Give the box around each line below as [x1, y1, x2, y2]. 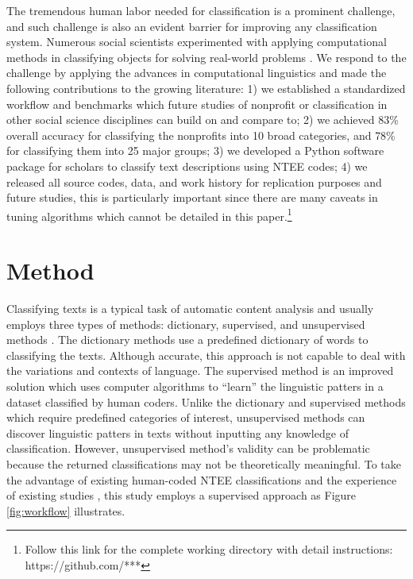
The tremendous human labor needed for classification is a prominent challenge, [6, 2, 396, 18]
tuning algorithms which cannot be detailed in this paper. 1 [6, 205, 292, 224]
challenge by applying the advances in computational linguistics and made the [6, 64, 387, 81]
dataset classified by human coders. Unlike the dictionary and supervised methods [6, 393, 406, 410]
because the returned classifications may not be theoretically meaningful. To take [6, 456, 402, 473]
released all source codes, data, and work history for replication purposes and [6, 173, 382, 190]
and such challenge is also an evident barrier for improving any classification [6, 17, 377, 34]
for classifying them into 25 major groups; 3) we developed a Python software [6, 142, 384, 159]
